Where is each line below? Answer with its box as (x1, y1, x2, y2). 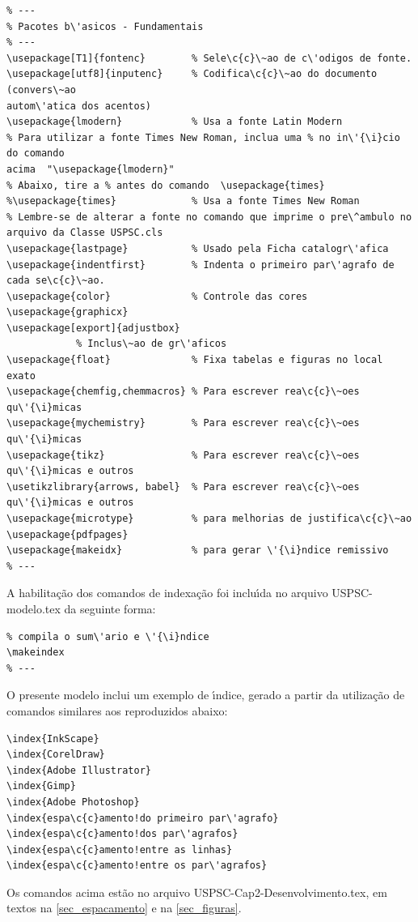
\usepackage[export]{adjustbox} (6, 322, 180, 334)
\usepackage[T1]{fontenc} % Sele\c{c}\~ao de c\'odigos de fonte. (6, 52, 412, 64)
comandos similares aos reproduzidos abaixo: (6, 702, 228, 719)
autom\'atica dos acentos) (6, 100, 151, 112)
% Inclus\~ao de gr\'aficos (75, 338, 227, 350)
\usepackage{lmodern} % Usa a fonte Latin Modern (6, 116, 343, 128)
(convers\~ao (6, 83, 76, 96)
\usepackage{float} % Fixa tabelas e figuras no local (6, 354, 383, 366)
